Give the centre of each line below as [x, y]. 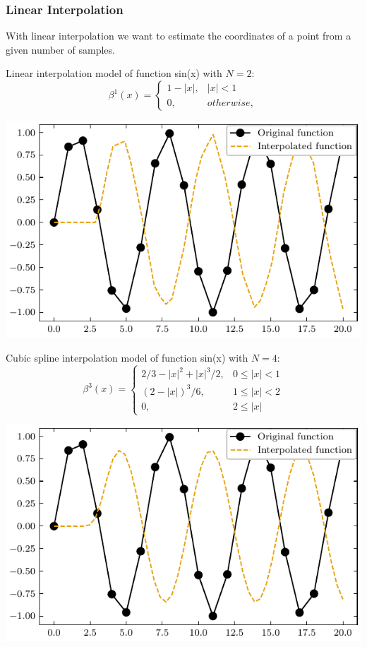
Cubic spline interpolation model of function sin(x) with [127, 357]
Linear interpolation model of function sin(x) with [114, 73]
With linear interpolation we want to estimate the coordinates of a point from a [179, 36]
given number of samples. [60, 49]
